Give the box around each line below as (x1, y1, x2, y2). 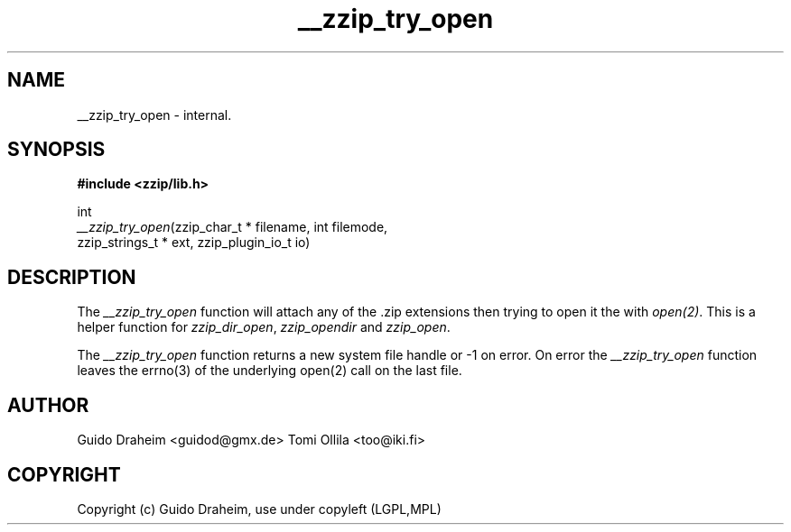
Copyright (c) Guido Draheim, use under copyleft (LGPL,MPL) (77, 500, 442, 517)
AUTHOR (7, 393, 89, 417)
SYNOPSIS (7, 138, 106, 161)
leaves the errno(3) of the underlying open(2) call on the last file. (77, 362, 462, 379)
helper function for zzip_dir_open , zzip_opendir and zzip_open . (77, 319, 451, 335)
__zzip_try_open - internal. (77, 106, 232, 123)
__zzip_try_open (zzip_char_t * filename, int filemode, (77, 219, 388, 235)
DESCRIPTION (7, 265, 136, 289)
